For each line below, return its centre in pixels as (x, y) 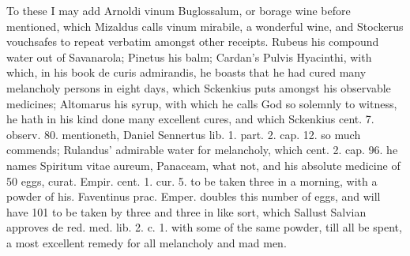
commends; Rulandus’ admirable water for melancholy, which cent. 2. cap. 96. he (202, 150)
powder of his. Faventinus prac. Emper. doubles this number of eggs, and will (194, 196)
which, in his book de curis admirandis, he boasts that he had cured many (186, 72)
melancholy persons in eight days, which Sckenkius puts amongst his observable (199, 87)
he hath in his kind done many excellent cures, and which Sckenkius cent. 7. (190, 119)
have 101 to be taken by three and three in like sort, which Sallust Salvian (186, 211)
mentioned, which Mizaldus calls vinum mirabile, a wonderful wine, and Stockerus (205, 26)
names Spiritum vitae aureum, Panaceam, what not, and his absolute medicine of (203, 165)
